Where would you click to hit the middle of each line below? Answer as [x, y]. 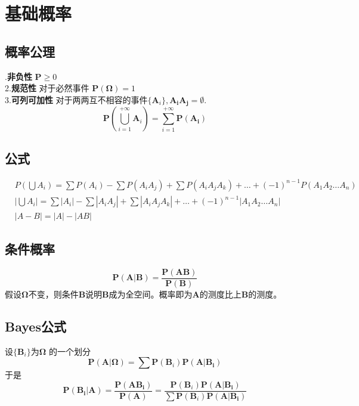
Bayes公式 [35, 326]
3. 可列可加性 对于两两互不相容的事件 [76, 99]
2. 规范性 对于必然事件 [47, 88]
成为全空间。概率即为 [151, 294]
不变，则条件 [53, 294]
